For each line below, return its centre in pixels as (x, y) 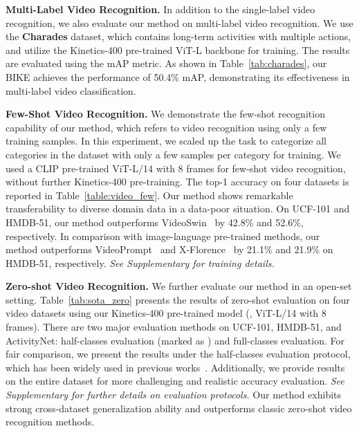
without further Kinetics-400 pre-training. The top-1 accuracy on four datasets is (177, 182)
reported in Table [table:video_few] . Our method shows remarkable (149, 195)
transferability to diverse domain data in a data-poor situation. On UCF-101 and (178, 209)
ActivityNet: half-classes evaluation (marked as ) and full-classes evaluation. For (175, 340)
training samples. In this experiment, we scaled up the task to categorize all (166, 141)
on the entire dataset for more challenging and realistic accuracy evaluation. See (175, 381)
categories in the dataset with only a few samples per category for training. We (173, 154)
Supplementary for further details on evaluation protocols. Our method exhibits (174, 395)
